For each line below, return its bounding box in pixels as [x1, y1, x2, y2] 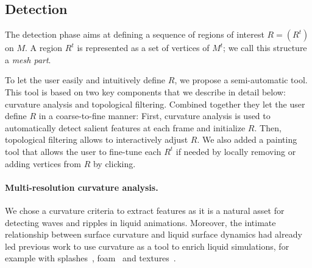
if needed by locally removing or [175, 145, 296, 157]
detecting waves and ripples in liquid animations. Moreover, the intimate [5, 216, 276, 228]
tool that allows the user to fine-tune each [5, 145, 161, 157]
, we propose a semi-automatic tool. [174, 74, 308, 86]
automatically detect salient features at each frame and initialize [5, 121, 246, 134]
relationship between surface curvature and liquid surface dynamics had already [5, 228, 302, 241]
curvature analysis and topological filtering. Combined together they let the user [5, 97, 305, 110]
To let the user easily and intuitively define [5, 74, 166, 86]
